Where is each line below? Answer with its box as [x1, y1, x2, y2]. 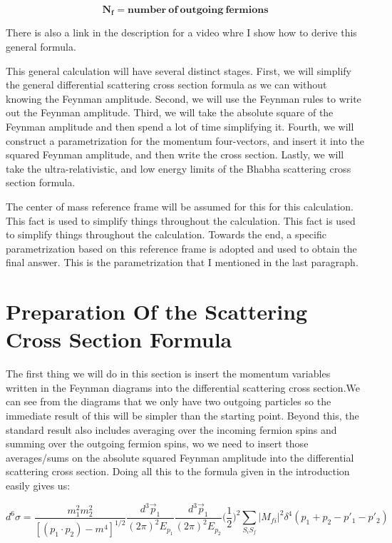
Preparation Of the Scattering [6, 297, 308, 326]
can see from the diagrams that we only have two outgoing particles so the [6, 394, 331, 409]
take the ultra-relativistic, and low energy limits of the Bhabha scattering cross [6, 161, 351, 176]
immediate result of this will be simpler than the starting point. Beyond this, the [6, 408, 359, 423]
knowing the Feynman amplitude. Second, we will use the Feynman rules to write [6, 91, 361, 106]
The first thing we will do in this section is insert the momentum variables [6, 366, 331, 381]
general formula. [6, 39, 76, 54]
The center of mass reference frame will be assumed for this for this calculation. [6, 198, 354, 213]
